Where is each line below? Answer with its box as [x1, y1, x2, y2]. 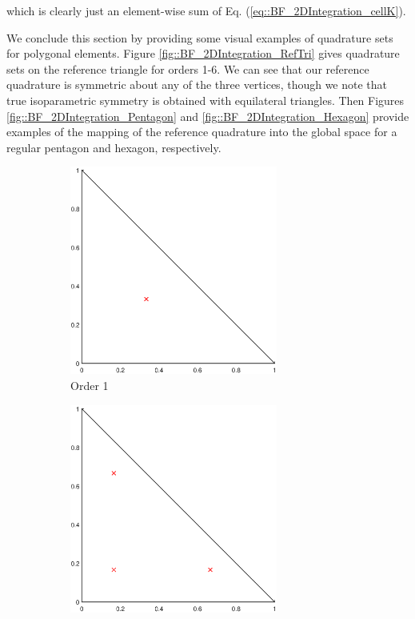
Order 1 [70, 376, 109, 393]
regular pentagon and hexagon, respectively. [6, 139, 221, 155]
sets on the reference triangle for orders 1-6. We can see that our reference [6, 60, 369, 77]
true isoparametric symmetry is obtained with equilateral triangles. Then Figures [6, 91, 405, 108]
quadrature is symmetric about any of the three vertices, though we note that [6, 76, 388, 93]
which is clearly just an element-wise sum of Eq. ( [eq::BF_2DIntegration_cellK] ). [6, 2, 406, 18]
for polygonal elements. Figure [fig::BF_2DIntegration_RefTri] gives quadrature [6, 45, 400, 62]
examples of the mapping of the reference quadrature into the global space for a [6, 123, 397, 140]
